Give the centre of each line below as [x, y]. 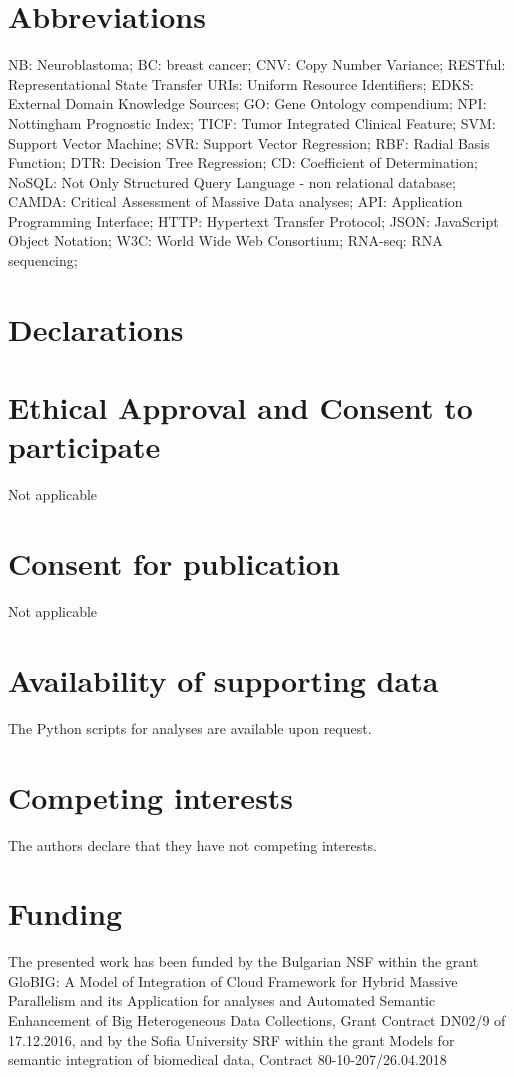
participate [84, 446]
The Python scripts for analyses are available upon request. [190, 727]
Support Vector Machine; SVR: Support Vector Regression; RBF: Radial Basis [249, 142]
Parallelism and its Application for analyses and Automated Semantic [222, 1000]
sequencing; [43, 260]
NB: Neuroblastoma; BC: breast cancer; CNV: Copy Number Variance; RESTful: [257, 64]
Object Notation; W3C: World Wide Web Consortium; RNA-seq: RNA [225, 240]
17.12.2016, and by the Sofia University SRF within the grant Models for [231, 1039]
